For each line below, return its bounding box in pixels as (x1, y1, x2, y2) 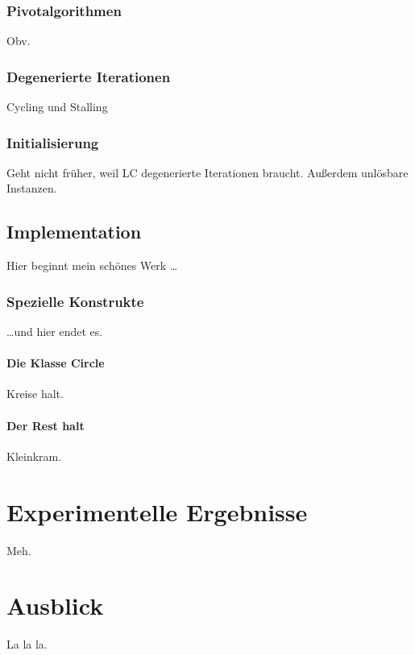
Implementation (6, 219, 142, 244)
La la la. (6, 636, 48, 653)
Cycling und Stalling (6, 98, 108, 115)
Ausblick (6, 589, 104, 622)
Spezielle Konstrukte (6, 291, 144, 311)
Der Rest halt (6, 417, 85, 433)
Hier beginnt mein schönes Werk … (6, 257, 178, 274)
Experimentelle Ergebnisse (6, 495, 308, 528)
